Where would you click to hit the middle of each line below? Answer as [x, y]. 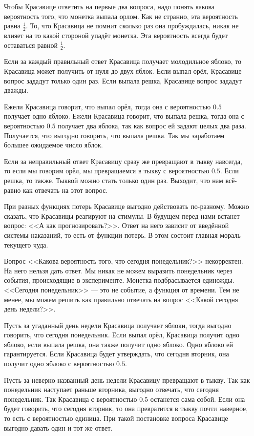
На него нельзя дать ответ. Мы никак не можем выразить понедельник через [118, 270]
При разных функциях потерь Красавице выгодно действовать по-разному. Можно [127, 206]
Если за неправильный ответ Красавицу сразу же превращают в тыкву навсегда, [123, 161]
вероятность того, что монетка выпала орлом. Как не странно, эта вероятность [121, 16]
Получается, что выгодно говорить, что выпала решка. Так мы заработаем [114, 135]
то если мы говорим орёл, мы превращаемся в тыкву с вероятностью [107, 171]
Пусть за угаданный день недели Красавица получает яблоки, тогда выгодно [118, 325]
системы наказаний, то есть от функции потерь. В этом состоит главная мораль [122, 235]
